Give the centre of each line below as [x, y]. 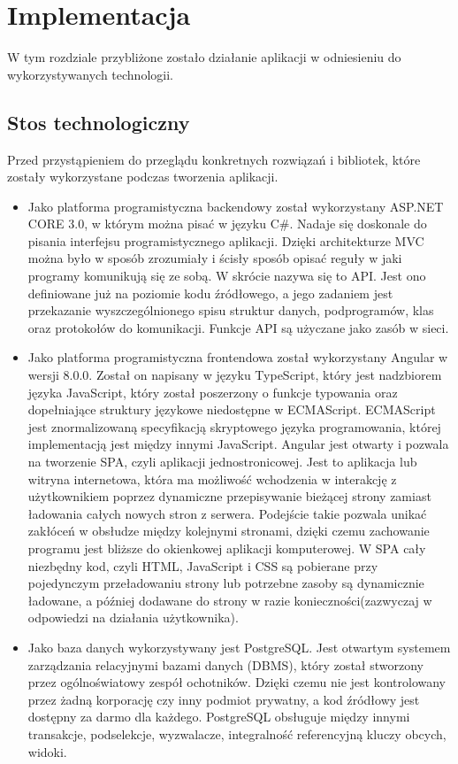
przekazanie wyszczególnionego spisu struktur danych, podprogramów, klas [231, 310]
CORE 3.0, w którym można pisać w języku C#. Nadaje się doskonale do [227, 224]
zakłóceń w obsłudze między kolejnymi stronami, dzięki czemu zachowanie [229, 531]
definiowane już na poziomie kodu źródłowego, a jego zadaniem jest [210, 293]
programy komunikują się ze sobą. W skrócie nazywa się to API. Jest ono [227, 276]
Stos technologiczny [99, 122]
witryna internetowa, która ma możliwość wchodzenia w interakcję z [212, 478]
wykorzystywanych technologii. [90, 74]
